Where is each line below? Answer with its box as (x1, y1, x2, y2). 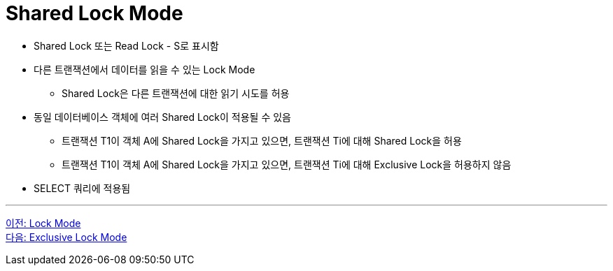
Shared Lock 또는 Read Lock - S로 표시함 (34, 39, 219, 52)
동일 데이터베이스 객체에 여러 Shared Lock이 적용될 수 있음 (34, 110, 291, 123)
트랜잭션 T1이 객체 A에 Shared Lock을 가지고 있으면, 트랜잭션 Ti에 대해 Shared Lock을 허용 (62, 134, 462, 147)
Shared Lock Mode (6, 1, 183, 25)
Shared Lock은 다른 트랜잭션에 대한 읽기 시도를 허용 (62, 87, 290, 99)
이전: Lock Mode (6, 217, 81, 229)
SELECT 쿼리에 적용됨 (34, 182, 131, 194)
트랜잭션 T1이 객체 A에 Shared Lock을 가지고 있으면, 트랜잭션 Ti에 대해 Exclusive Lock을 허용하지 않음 (62, 158, 512, 170)
